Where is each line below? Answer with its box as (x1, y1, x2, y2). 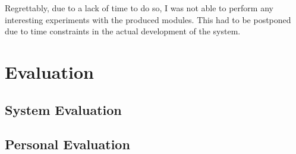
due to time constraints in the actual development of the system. (5, 25, 241, 37)
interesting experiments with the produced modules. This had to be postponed (5, 13, 291, 25)
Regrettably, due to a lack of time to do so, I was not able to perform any (5, 2, 273, 14)
